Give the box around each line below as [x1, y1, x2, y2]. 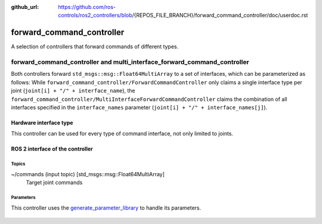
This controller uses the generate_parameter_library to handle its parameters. [11, 204, 202, 211]
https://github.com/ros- [58, 4, 116, 10]
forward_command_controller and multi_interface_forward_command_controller [11, 58, 250, 66]
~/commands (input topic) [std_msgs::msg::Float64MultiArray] [11, 170, 165, 177]
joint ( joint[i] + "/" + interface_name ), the [11, 87, 135, 94]
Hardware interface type [11, 119, 73, 126]
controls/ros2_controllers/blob [58, 12, 132, 19]
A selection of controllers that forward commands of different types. [11, 43, 179, 50]
